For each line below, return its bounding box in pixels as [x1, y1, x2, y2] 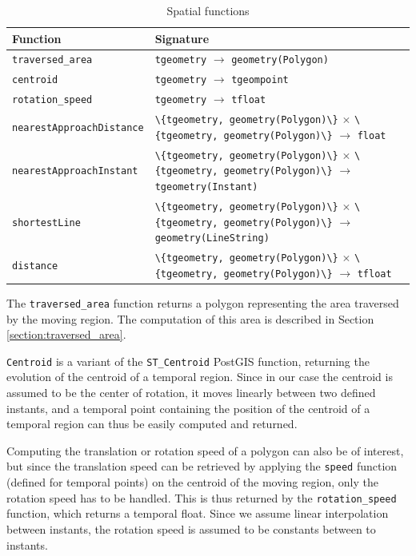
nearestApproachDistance [12, 121, 144, 133]
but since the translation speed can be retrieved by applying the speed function [6, 458, 398, 475]
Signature [154, 30, 210, 46]
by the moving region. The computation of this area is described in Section [6, 310, 374, 327]
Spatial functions [166, 2, 250, 18]
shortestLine [12, 216, 81, 228]
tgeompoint [231, 74, 289, 86]
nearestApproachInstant [12, 165, 138, 177]
